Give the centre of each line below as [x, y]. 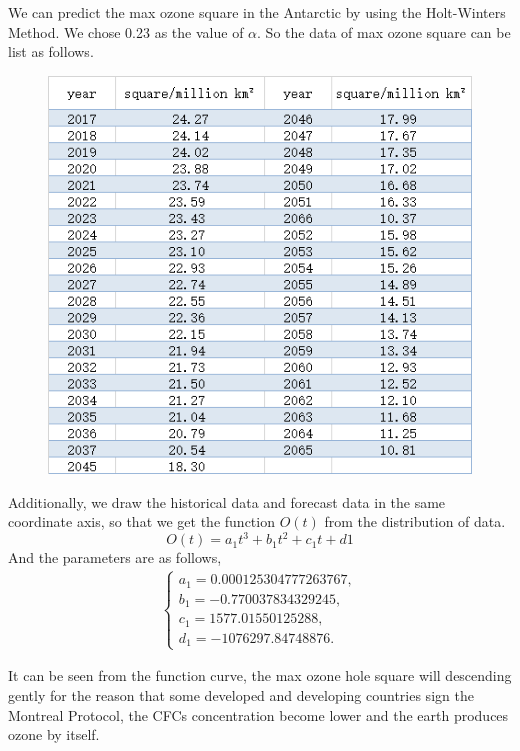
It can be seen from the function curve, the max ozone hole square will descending [260, 675]
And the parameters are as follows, [115, 557]
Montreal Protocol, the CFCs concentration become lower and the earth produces [258, 714]
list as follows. [51, 51]
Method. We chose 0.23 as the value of [126, 31]
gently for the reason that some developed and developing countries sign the [241, 694]
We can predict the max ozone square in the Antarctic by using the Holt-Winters [257, 12]
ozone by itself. [54, 734]
